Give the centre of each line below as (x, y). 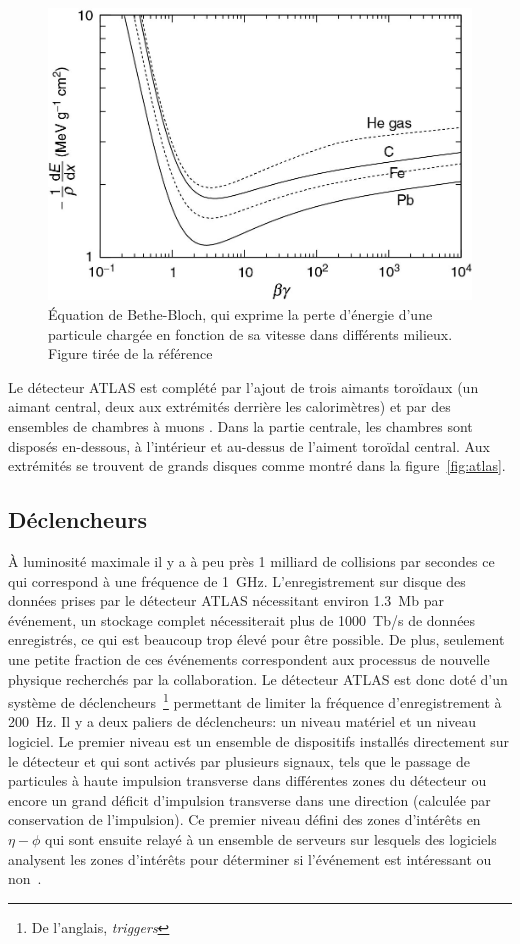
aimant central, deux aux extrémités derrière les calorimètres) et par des (229, 406)
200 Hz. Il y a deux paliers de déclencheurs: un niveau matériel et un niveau (242, 721)
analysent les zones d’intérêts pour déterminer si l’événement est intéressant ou (250, 858)
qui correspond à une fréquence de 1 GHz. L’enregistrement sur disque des (237, 580)
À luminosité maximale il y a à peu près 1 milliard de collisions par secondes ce (251, 560)
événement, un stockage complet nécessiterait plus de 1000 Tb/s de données (242, 619)
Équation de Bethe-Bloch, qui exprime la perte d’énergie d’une (240, 314)
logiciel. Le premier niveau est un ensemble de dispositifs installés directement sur (259, 740)
